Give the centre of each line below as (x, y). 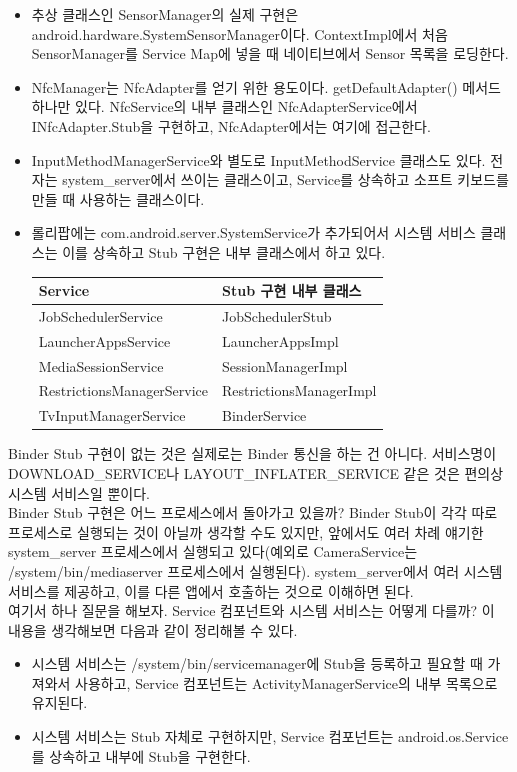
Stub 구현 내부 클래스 (292, 290)
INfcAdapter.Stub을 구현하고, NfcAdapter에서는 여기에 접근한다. (231, 125)
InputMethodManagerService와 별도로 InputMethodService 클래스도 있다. (258, 159)
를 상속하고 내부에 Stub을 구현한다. (141, 755)
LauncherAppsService (104, 340)
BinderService (264, 415)
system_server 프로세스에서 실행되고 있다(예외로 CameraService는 (213, 551)
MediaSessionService (101, 365)
